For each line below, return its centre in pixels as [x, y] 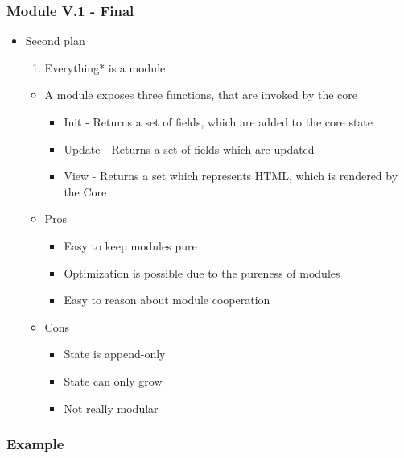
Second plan [55, 41]
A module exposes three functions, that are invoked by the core [201, 95]
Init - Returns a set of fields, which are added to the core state [218, 122]
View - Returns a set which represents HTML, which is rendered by [231, 176]
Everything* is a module [105, 67]
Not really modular [111, 408]
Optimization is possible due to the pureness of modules [202, 272]
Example [35, 444]
